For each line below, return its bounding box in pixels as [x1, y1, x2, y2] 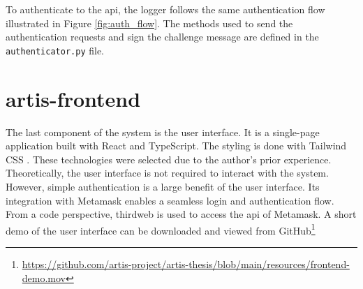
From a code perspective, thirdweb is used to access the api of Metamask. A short [6, 207, 357, 221]
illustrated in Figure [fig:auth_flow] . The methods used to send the [6, 15, 293, 30]
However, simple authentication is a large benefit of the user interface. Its [6, 179, 320, 193]
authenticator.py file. [6, 43, 104, 57]
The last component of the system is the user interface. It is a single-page [6, 124, 320, 139]
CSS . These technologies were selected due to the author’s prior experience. [6, 151, 332, 166]
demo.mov [22, 270, 66, 285]
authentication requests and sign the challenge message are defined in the [6, 29, 319, 44]
